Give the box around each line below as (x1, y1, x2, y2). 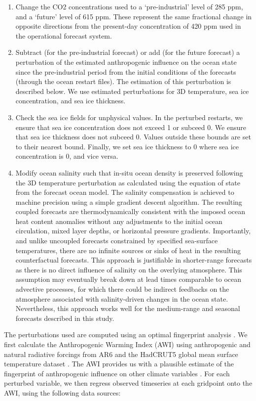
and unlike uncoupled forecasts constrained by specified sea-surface (15, 235, 218, 246)
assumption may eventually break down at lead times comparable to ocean (15, 274, 242, 284)
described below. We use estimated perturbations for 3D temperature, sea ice (15, 86, 249, 96)
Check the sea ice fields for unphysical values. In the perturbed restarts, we (15, 112, 243, 122)
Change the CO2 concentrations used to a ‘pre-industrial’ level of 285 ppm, (15, 1, 243, 11)
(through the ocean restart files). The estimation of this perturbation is (15, 76, 231, 87)
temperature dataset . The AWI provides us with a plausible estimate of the (4, 358, 234, 369)
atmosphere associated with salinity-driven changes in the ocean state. (15, 293, 228, 304)
